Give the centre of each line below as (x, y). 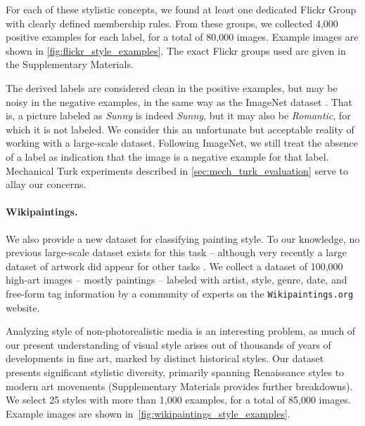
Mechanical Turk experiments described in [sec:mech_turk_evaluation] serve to (177, 170)
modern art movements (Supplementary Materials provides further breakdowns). (179, 386)
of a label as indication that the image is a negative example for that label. (167, 156)
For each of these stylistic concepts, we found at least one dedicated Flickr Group (181, 9)
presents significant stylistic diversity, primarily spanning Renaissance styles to (175, 372)
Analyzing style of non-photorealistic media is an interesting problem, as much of (181, 331)
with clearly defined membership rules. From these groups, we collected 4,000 (172, 23)
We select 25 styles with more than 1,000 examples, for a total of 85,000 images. (178, 400)
